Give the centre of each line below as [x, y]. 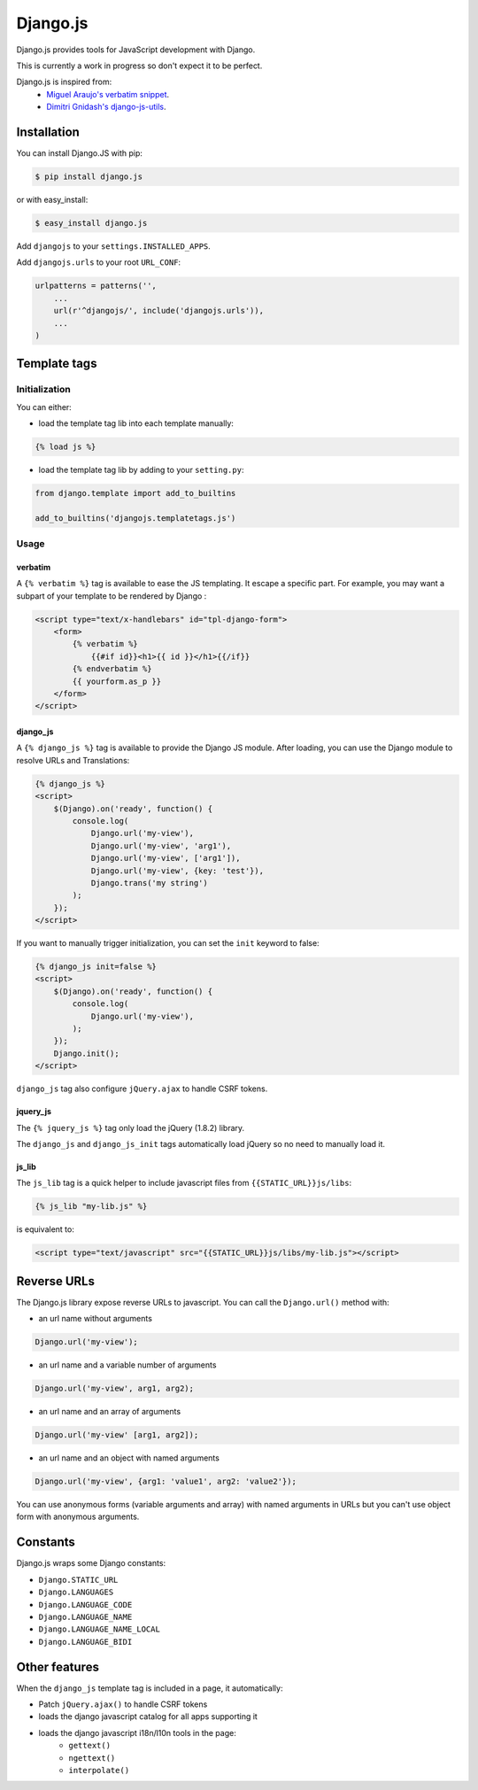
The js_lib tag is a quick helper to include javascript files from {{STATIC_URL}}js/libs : [184, 1183]
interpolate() [99, 1770]
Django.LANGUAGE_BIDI [85, 1642]
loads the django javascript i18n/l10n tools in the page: [137, 1732]
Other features [58, 1666]
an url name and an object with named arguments [129, 1458]
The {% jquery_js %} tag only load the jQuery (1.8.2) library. [131, 1127]
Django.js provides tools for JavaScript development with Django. [136, 50]
